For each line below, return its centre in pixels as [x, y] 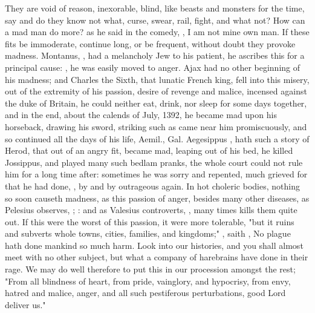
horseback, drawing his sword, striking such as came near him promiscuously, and [156, 126]
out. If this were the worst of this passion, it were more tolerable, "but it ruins [150, 221]
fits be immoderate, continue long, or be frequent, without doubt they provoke [150, 43]
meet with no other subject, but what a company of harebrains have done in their [157, 257]
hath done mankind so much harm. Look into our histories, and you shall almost [154, 245]
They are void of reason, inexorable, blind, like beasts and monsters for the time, [155, 8]
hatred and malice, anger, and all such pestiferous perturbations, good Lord [145, 293]
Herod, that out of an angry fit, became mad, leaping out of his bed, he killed [149, 150]
